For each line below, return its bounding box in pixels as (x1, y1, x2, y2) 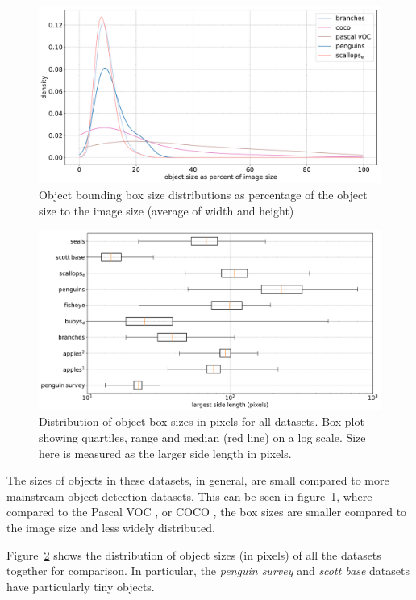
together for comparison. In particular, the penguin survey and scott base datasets (6, 562, 410, 579)
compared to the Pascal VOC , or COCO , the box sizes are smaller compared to (6, 503, 407, 520)
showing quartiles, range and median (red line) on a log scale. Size (39, 429, 366, 446)
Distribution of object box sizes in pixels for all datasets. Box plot (39, 413, 364, 430)
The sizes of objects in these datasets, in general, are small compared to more (6, 472, 389, 489)
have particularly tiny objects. (6, 577, 155, 594)
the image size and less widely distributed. (6, 519, 215, 535)
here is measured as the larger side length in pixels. (39, 444, 292, 461)
